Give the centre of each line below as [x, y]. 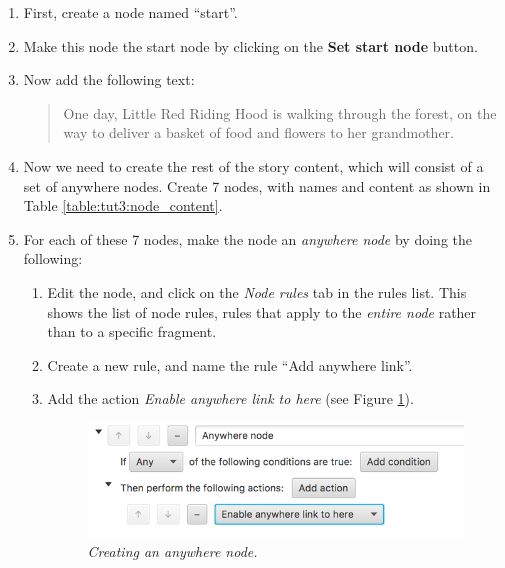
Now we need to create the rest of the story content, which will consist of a [253, 165]
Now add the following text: [109, 79]
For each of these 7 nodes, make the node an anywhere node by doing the [247, 238]
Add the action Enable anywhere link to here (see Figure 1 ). [230, 398]
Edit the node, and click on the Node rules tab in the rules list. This [257, 291]
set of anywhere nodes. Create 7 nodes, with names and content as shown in [257, 185]
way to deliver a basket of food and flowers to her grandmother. [258, 132]
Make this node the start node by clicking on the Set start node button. [250, 45]
